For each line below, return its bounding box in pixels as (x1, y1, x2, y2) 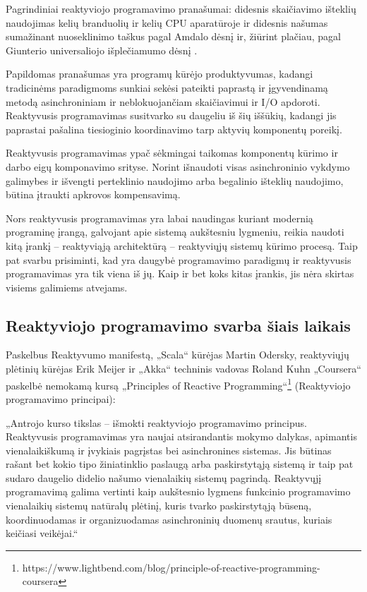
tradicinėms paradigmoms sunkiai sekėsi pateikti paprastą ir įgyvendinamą (6, 80, 328, 95)
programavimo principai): (6, 391, 116, 406)
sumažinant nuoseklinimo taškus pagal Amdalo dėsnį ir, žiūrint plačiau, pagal (6, 29, 341, 44)
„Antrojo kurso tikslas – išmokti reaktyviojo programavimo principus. (6, 415, 307, 430)
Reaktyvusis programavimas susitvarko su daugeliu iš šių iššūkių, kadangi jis (6, 108, 337, 123)
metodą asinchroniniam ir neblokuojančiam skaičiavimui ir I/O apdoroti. (6, 94, 320, 109)
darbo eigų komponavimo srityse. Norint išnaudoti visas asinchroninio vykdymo (6, 159, 350, 174)
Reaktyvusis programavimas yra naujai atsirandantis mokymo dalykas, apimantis (6, 429, 357, 444)
